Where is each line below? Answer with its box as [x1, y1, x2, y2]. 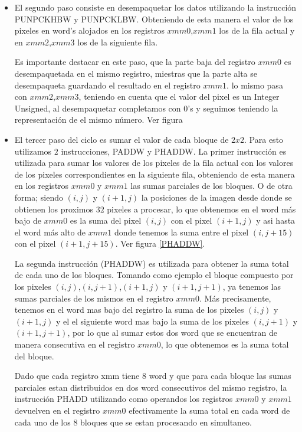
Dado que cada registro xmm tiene [14, 369, 140, 382]
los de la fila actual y [219, 24, 295, 37]
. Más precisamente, [199, 292, 271, 304]
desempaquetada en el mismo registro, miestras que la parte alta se [14, 67, 258, 79]
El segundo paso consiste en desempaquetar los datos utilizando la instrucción [14, 1, 297, 13]
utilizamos [14, 145, 52, 157]
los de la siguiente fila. [77, 35, 158, 48]
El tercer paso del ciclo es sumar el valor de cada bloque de [14, 133, 229, 145]
